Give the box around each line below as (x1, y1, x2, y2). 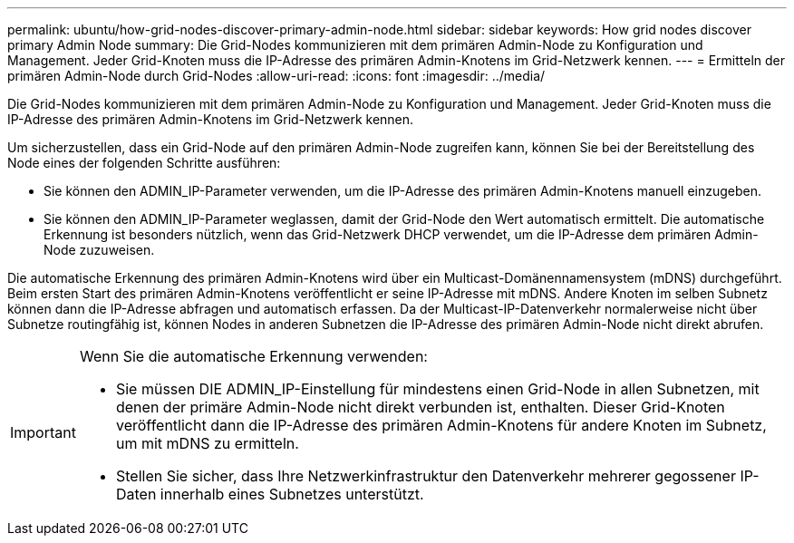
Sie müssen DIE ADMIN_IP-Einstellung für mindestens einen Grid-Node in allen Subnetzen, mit (115, 380, 760, 398)
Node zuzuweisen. (44, 242, 155, 257)
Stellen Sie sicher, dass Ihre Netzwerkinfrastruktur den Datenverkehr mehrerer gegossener (115, 467, 736, 485)
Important (10, 423, 76, 441)
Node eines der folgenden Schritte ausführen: (7, 155, 281, 170)
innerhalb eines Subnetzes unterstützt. (160, 485, 424, 503)
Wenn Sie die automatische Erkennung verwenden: (79, 347, 428, 365)
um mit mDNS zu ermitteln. (115, 434, 299, 452)
